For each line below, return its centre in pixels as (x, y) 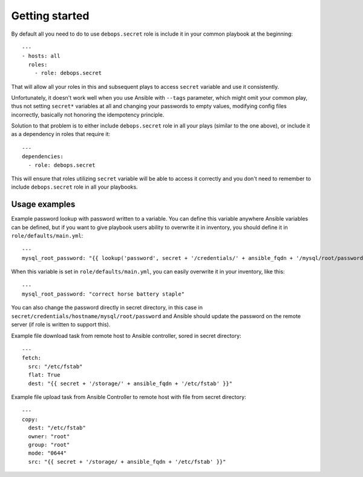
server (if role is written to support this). (61, 325)
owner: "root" (49, 436)
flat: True (44, 375)
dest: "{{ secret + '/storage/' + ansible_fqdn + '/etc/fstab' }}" (130, 383)
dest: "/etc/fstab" (57, 428)
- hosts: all (41, 56)
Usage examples (43, 205)
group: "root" (49, 445)
